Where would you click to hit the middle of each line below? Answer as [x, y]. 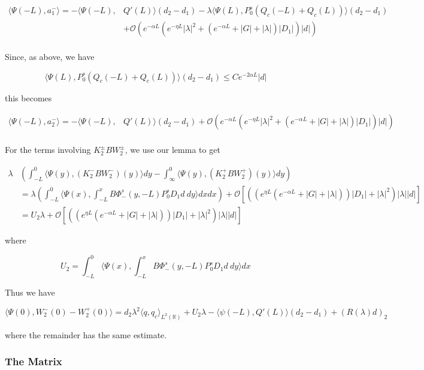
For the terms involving [48, 150]
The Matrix [34, 361]
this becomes [28, 97]
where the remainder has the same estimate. [86, 334]
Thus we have [30, 292]
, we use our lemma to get [172, 150]
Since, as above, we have [50, 57]
